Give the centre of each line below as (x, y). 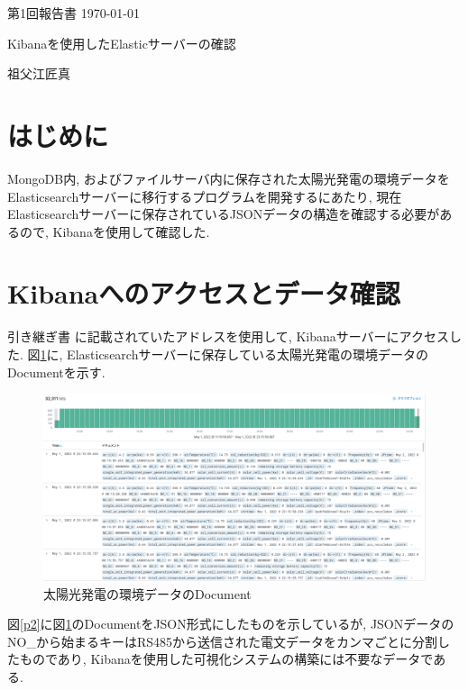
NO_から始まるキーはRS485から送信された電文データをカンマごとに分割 (222, 641)
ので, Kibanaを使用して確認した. (115, 231)
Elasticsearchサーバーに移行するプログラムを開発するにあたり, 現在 (205, 196)
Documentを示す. (56, 372)
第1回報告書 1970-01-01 (73, 13)
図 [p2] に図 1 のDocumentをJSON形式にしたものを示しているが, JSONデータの (231, 624)
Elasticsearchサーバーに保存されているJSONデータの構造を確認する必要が (224, 214)
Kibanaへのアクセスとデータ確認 (204, 293)
